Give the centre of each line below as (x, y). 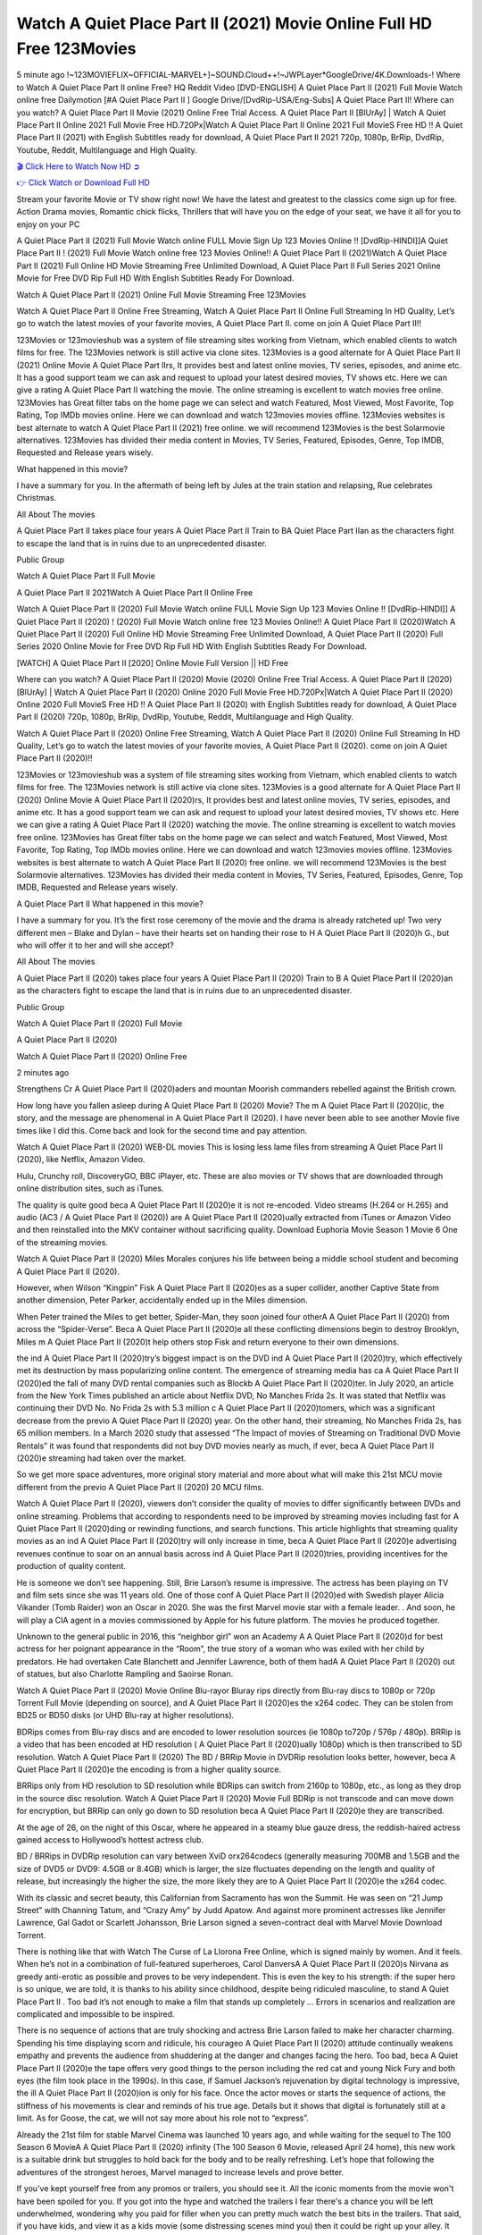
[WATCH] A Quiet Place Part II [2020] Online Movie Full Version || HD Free (153, 662)
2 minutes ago (43, 1073)
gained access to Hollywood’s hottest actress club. (110, 1839)
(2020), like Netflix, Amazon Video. (81, 1160)
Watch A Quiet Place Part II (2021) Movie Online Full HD (224, 23)
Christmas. (37, 498)
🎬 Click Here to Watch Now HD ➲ (78, 166)
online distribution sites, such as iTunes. (90, 1188)
